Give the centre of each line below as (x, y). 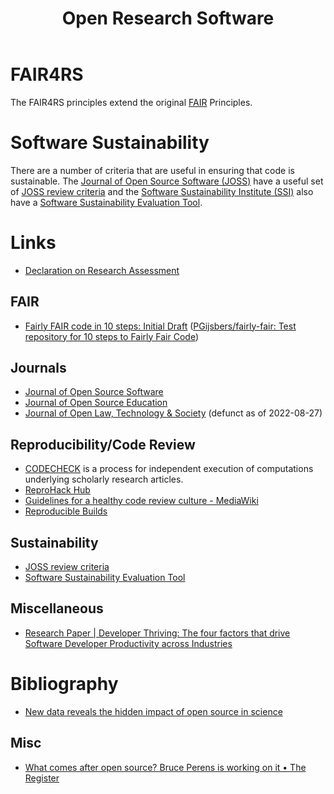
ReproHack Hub (57, 490)
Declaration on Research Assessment (102, 270)
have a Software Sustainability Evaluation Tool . (106, 202)
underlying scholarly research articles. (104, 479)
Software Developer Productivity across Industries (128, 643)
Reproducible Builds (66, 511)
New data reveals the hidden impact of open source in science (153, 711)
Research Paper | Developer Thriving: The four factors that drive (157, 633)
